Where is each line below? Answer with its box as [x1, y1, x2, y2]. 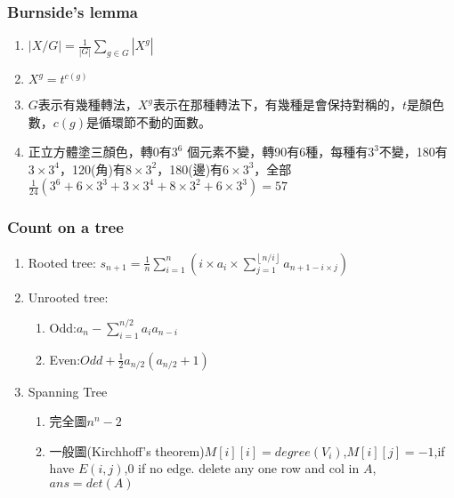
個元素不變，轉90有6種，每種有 [187, 142, 369, 161]
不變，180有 [378, 142, 448, 161]
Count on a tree [7, 216, 124, 238]
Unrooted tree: [28, 287, 109, 306]
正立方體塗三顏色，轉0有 [28, 142, 172, 161]
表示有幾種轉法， [37, 95, 138, 114]
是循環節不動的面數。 [86, 112, 212, 131]
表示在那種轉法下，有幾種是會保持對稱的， [152, 95, 402, 114]
